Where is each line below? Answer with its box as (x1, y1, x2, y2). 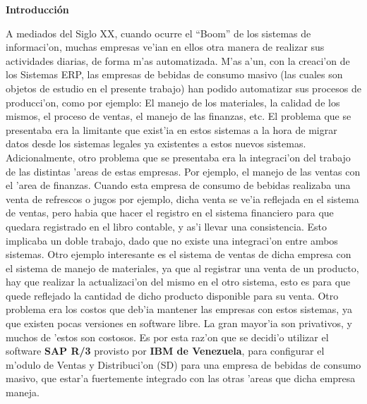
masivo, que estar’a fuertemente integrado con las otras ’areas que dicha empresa (6, 371, 356, 386)
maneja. (6, 385, 40, 400)
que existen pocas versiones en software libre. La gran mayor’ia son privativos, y (6, 316, 352, 331)
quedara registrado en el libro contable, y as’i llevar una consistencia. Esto (6, 219, 327, 233)
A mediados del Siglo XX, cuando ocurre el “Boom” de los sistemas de (6, 25, 311, 40)
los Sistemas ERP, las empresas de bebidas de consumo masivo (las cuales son (6, 67, 343, 82)
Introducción (6, 2, 69, 16)
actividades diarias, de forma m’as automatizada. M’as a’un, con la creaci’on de (6, 53, 350, 68)
